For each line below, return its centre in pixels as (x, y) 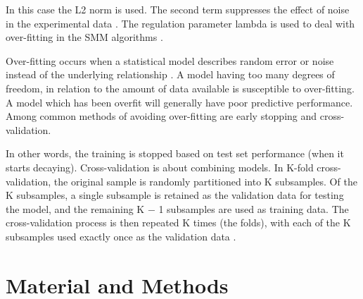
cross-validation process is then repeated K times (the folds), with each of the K (178, 222)
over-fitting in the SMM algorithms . (84, 37)
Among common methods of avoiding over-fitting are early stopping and (161, 116)
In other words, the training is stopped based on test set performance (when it (175, 153)
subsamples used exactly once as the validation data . (121, 236)
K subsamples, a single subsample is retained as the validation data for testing (175, 195)
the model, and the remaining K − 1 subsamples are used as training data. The (177, 208)
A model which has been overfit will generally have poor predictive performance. (179, 102)
